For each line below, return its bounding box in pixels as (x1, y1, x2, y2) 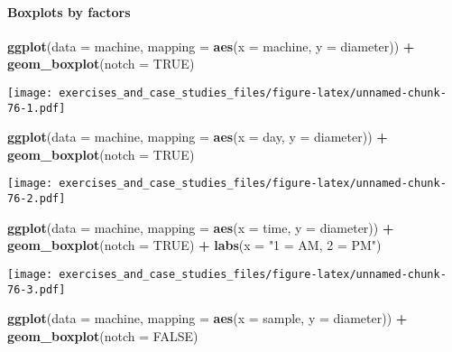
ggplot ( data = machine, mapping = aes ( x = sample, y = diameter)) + (7, 309, 408, 328)
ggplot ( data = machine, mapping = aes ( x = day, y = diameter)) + (7, 127, 388, 146)
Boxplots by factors (7, 2, 131, 21)
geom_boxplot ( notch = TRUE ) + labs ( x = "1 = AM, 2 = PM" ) (7, 236, 382, 255)
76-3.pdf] (7, 283, 66, 296)
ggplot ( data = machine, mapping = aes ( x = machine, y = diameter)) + (7, 36, 415, 55)
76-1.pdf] (7, 101, 66, 115)
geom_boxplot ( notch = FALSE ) (7, 326, 198, 345)
